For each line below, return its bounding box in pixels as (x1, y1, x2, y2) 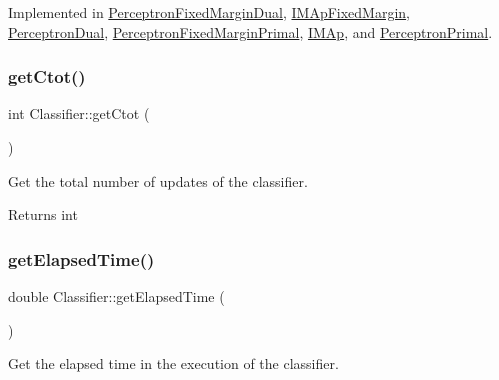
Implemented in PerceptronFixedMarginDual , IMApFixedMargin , (8, 2, 410, 22)
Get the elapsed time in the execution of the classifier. (8, 353, 339, 374)
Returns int (8, 204, 78, 225)
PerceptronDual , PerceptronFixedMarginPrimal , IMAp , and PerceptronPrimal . (8, 21, 493, 42)
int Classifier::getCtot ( (8, 103, 150, 124)
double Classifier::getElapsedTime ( (8, 286, 225, 306)
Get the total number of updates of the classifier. (8, 170, 308, 191)
